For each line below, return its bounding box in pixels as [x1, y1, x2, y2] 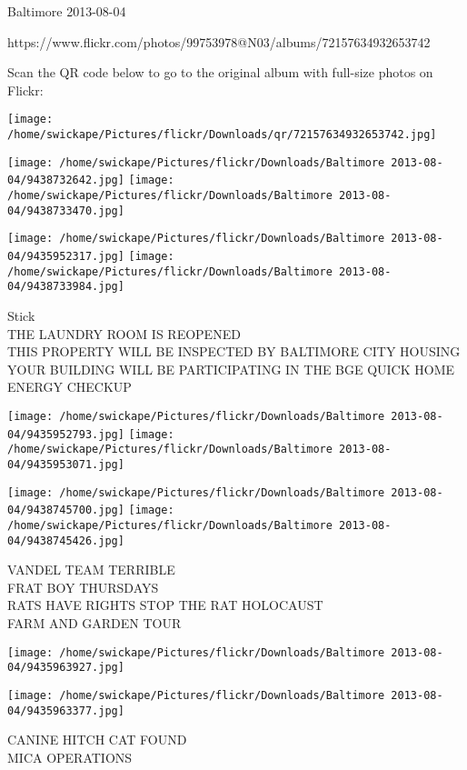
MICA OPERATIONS [7, 747, 133, 766]
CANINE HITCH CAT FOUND [7, 730, 187, 749]
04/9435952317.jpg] [7, 249, 124, 263]
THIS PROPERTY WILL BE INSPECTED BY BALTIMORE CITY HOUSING [7, 342, 461, 361]
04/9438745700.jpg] [7, 504, 124, 517]
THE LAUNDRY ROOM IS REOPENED [7, 324, 241, 343]
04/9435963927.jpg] [7, 661, 124, 675]
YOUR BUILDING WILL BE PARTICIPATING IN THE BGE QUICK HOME [7, 359, 455, 378]
